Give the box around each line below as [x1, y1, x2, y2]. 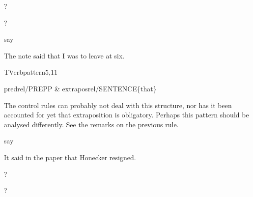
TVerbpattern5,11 [4, 67, 57, 77]
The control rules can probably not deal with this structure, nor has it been [4, 100, 232, 110]
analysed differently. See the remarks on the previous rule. [4, 119, 179, 129]
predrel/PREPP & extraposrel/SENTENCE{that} [4, 83, 157, 93]
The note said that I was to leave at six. [4, 50, 125, 60]
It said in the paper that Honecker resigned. [4, 152, 136, 162]
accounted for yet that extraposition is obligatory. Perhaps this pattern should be [4, 110, 249, 120]
